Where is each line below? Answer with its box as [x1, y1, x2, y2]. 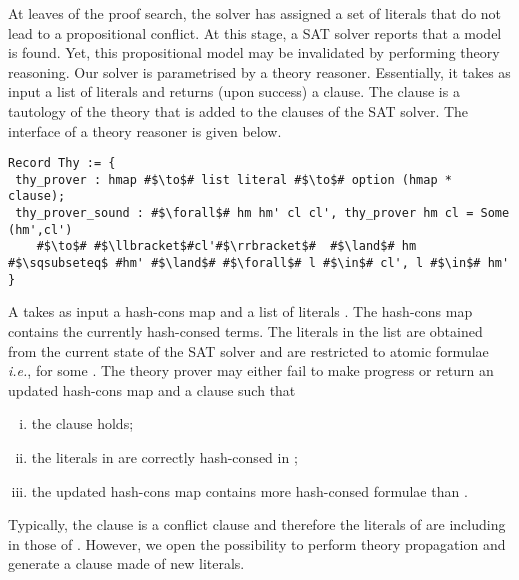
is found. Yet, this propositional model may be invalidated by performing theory [8, 42, 500, 63]
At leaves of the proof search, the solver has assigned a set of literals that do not [8, 3, 502, 23]
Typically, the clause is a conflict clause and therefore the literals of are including [8, 514, 506, 535]
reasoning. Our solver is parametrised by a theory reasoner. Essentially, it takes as [8, 61, 511, 82]
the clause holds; [31, 413, 134, 434]
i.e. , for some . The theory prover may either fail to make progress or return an [8, 360, 494, 381]
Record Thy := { [8, 156, 116, 171]
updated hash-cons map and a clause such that [8, 379, 296, 400]
